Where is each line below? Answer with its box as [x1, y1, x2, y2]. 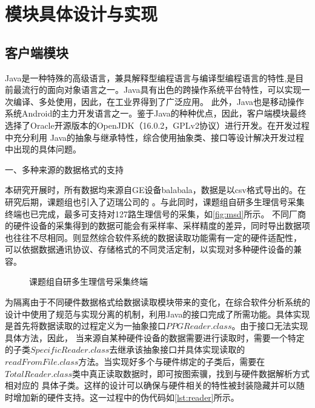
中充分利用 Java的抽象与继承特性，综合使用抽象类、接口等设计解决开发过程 [5, 131, 305, 143]
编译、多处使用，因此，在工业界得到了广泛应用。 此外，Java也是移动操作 [13, 95, 305, 107]
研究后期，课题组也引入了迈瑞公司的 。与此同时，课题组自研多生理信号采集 [5, 195, 305, 208]
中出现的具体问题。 [5, 143, 81, 155]
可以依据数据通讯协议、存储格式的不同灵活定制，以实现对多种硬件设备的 [5, 243, 293, 256]
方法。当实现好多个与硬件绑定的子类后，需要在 [78, 355, 265, 368]
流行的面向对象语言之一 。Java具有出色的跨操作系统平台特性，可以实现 [21, 83, 302, 96]
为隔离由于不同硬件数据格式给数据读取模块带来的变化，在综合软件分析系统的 [5, 296, 310, 308]
